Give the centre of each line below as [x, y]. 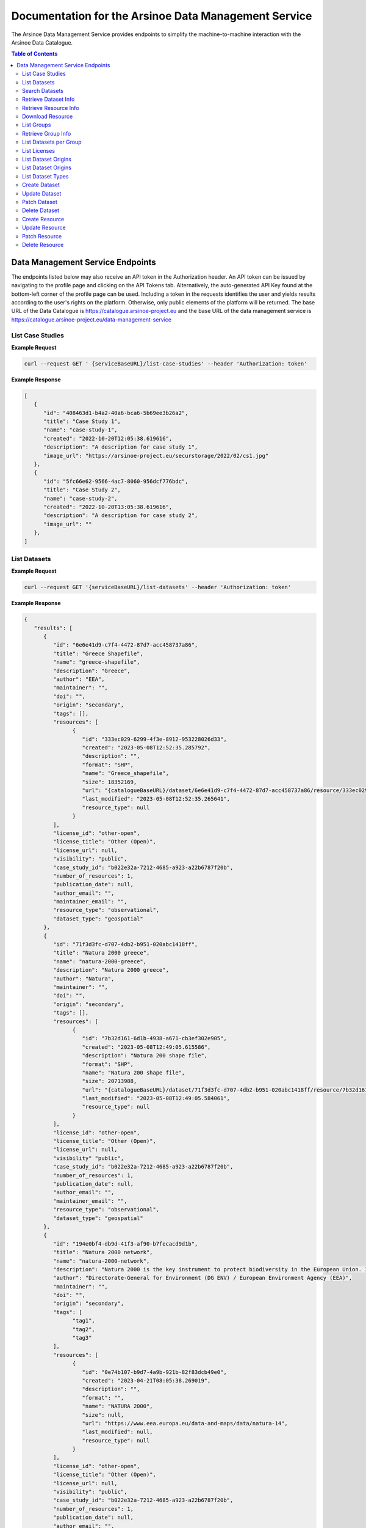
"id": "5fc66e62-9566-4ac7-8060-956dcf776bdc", [116, 481]
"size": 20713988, [109, 1081]
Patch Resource [42, 236]
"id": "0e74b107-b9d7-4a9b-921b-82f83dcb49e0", [154, 1372]
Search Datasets [43, 90]
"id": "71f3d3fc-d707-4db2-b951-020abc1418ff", [125, 945]
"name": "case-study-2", [81, 498]
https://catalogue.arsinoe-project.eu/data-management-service [91, 319]
